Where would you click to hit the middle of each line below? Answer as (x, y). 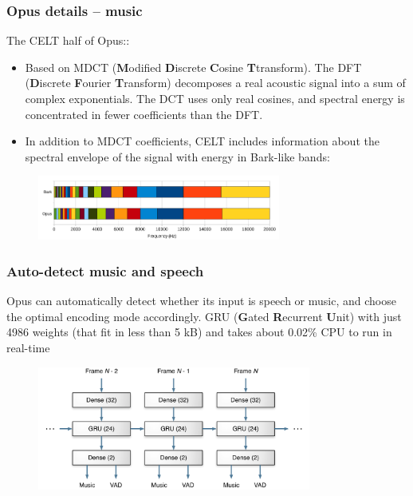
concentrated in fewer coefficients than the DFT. (144, 114)
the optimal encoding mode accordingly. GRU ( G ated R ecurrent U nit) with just (204, 316)
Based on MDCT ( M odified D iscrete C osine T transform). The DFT (193, 67)
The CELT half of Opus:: (68, 40)
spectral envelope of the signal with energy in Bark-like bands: (177, 156)
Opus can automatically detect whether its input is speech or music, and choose (201, 301)
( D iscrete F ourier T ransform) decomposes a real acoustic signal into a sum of (215, 83)
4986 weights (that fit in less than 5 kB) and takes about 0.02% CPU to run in (199, 332)
